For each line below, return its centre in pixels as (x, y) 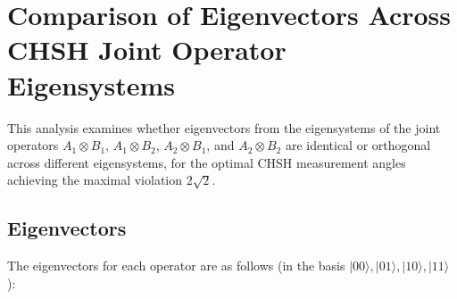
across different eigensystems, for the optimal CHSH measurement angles (207, 162)
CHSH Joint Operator (147, 50)
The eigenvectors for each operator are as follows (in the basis (176, 266)
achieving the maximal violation (95, 180)
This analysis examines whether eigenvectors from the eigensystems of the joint (224, 127)
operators (33, 145)
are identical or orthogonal (358, 145)
